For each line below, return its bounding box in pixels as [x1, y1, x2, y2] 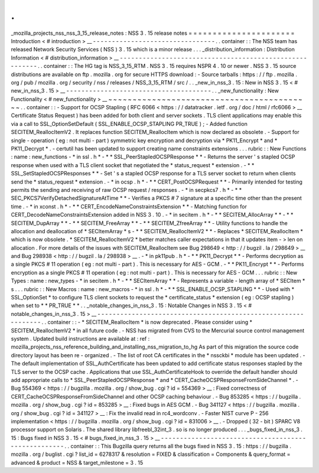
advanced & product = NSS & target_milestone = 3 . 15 [11, 459, 144, 466]
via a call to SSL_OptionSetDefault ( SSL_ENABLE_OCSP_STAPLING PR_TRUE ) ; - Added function [11, 120, 248, 127]
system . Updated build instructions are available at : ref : [11, 335, 150, 342]
